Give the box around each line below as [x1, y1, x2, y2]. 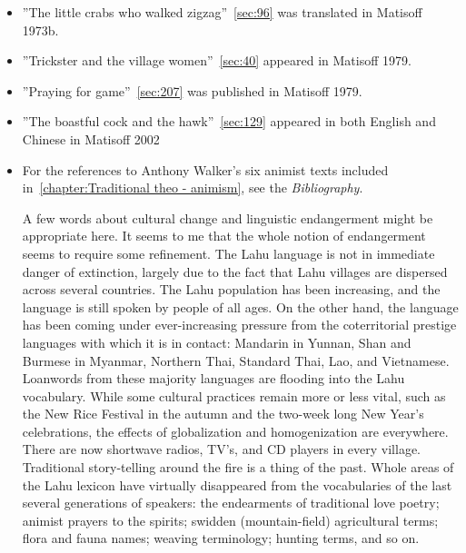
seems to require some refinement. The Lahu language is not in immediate [22, 243, 435, 262]
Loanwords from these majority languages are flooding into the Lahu [22, 369, 405, 388]
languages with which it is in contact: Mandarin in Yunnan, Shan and [22, 332, 411, 351]
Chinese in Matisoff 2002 [22, 129, 160, 148]
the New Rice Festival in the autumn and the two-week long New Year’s [22, 404, 424, 423]
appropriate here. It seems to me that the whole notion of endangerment [22, 226, 426, 245]
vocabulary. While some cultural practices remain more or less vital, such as [22, 386, 446, 405]
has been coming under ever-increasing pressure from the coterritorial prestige [22, 315, 457, 334]
